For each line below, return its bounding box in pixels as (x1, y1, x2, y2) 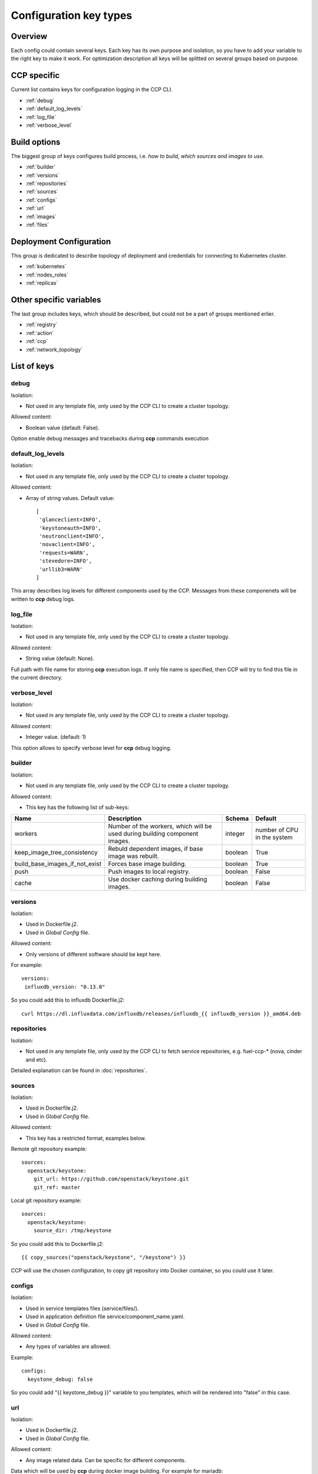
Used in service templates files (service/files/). (25, 1305, 139, 1312)
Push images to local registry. (108, 867, 190, 876)
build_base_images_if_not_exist (14, 860, 102, 868)
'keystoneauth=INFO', (39, 525, 102, 531)
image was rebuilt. (108, 852, 159, 860)
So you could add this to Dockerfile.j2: (11, 1240, 104, 1247)
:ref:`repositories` (25, 180, 68, 187)
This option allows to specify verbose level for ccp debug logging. (11, 744, 172, 751)
